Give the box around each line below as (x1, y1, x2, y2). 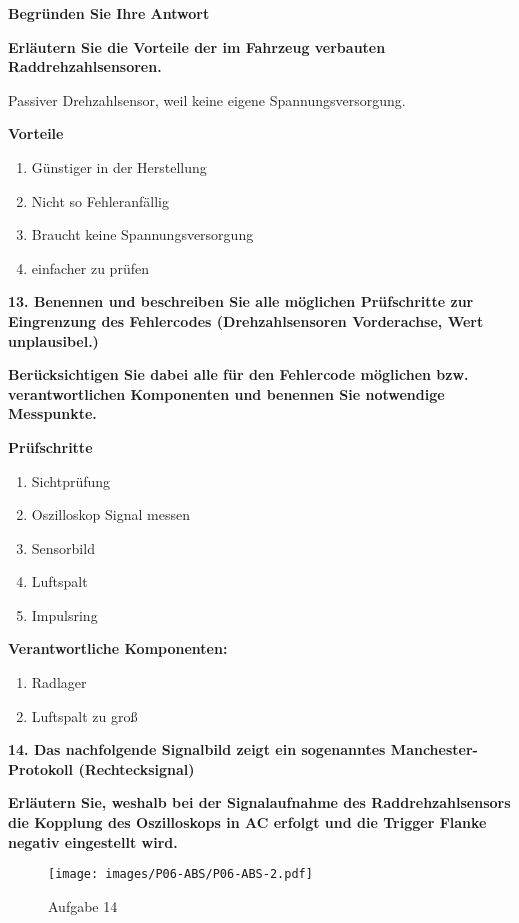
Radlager (31, 672, 87, 693)
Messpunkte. (8, 403, 97, 424)
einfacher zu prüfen (31, 257, 149, 278)
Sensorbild (31, 537, 95, 558)
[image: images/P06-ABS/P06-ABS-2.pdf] (48, 867, 313, 882)
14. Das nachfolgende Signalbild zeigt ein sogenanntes (8, 739, 386, 760)
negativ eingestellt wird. (8, 831, 178, 852)
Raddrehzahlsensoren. (8, 56, 162, 77)
